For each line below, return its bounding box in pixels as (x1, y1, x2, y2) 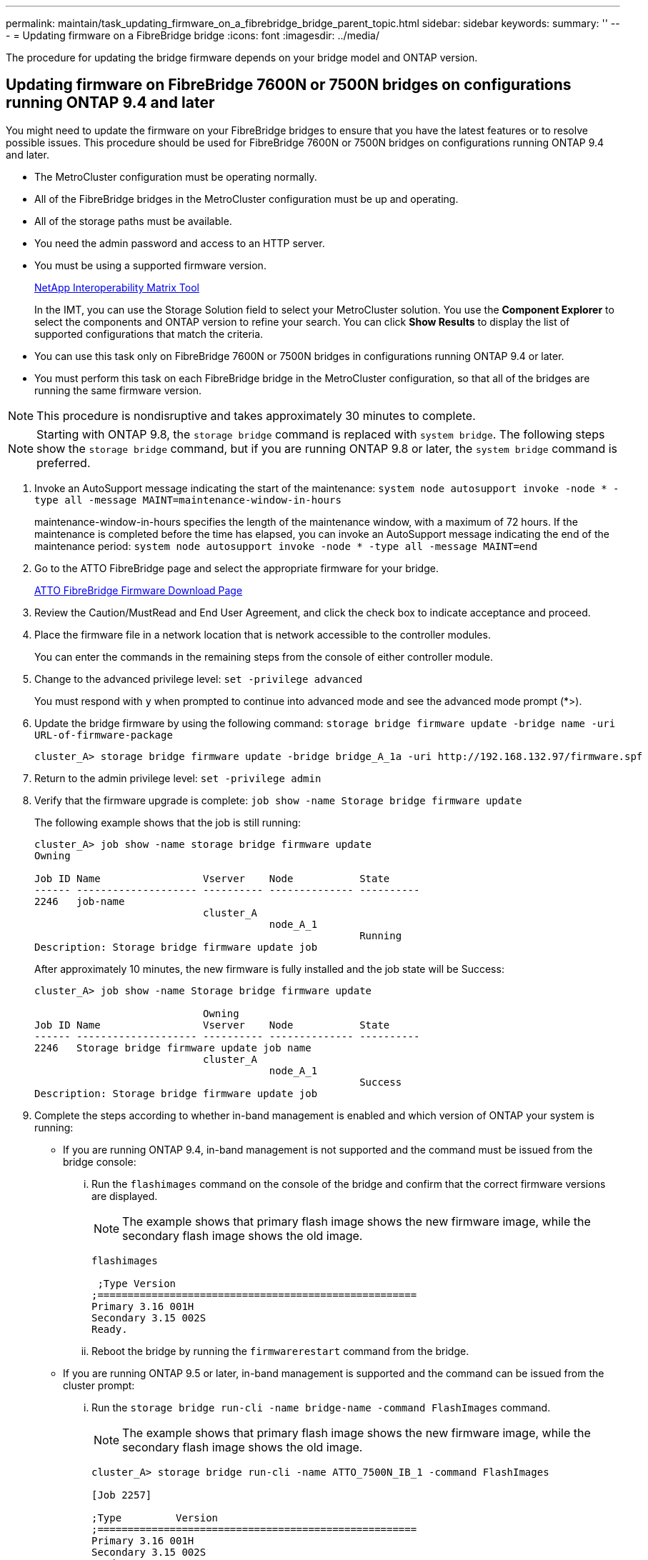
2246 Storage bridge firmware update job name (34, 1041, 311, 1054)
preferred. (36, 455, 91, 470)
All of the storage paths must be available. (34, 214, 232, 227)
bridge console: (63, 1155, 136, 1168)
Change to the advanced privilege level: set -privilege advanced (34, 672, 363, 685)
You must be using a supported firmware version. (34, 259, 266, 271)
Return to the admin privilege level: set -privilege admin (34, 771, 321, 784)
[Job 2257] (91, 1489, 152, 1501)
